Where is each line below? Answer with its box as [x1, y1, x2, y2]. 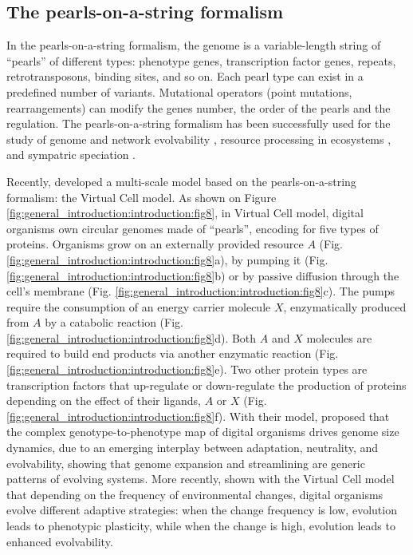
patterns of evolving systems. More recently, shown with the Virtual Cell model [6, 470, 395, 487]
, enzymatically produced [283, 298, 407, 315]
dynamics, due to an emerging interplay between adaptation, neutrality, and [6, 439, 379, 456]
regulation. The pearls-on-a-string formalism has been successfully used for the [6, 115, 391, 132]
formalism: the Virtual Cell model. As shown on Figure [6, 188, 277, 205]
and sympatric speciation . [6, 146, 136, 163]
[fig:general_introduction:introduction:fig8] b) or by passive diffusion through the [6, 267, 399, 283]
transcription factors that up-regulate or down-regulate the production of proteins [6, 376, 407, 393]
